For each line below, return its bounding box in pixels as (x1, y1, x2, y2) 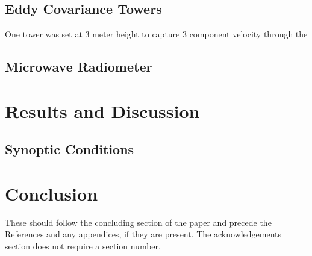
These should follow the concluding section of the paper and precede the (5, 216, 272, 228)
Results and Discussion (5, 98, 200, 123)
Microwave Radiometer (5, 57, 152, 76)
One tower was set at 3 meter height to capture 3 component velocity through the (5, 28, 308, 40)
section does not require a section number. (5, 240, 161, 252)
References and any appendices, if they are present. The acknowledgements (5, 228, 282, 240)
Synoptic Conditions (5, 140, 134, 158)
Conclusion (5, 181, 98, 205)
